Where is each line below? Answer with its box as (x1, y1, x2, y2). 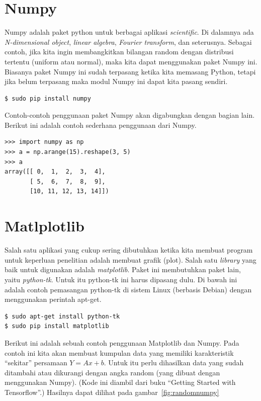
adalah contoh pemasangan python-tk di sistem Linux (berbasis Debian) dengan (5, 284, 252, 294)
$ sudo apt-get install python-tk (5, 312, 120, 320)
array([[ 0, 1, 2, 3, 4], (5, 168, 106, 176)
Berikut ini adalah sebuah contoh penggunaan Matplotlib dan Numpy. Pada (5, 337, 239, 348)
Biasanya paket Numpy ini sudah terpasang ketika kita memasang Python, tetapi (5, 66, 256, 76)
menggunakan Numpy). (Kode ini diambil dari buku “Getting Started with (5, 377, 236, 387)
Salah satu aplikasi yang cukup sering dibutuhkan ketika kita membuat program (5, 245, 253, 255)
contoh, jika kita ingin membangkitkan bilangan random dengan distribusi (5, 46, 234, 57)
